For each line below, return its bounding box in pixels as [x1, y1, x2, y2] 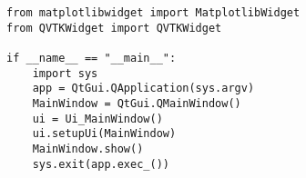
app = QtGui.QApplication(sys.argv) [32, 82, 255, 95]
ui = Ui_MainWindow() [32, 112, 163, 125]
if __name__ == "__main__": [6, 51, 177, 64]
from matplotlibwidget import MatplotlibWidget [6, 6, 301, 19]
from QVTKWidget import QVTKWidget [6, 21, 222, 35]
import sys [32, 66, 98, 80]
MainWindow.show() [32, 142, 144, 155]
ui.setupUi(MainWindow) [32, 127, 177, 141]
